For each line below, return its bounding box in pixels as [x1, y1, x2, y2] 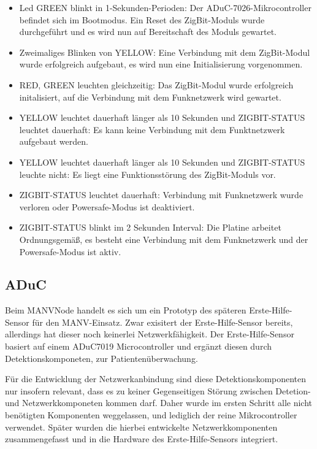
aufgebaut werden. [19, 135, 88, 148]
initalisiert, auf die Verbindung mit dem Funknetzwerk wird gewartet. [19, 90, 281, 103]
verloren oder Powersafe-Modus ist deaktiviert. [19, 200, 195, 213]
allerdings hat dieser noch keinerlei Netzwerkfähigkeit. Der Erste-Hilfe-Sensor [5, 328, 294, 340]
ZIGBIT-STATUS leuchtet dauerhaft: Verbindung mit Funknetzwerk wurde [19, 188, 304, 201]
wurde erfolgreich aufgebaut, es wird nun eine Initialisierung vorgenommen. [19, 58, 303, 71]
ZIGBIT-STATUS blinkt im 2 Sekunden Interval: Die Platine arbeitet [19, 221, 281, 234]
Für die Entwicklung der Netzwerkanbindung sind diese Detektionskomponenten [5, 372, 307, 385]
